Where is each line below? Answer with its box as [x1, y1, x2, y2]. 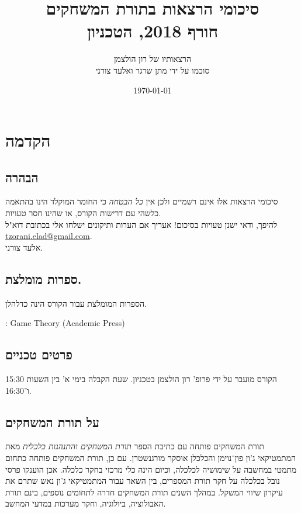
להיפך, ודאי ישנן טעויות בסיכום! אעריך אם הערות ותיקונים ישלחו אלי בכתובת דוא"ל [5, 218, 278, 230]
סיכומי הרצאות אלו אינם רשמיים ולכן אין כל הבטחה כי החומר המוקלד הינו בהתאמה [5, 195, 278, 207]
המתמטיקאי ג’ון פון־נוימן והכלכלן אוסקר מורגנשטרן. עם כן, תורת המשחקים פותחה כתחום [5, 452, 296, 464]
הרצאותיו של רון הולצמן [114, 53, 191, 65]
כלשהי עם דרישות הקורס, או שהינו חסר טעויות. [5, 207, 161, 219]
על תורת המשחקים [5, 413, 99, 431]
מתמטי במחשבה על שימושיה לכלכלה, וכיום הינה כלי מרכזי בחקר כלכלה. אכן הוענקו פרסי [5, 463, 297, 475]
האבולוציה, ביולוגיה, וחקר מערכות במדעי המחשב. [5, 497, 166, 509]
